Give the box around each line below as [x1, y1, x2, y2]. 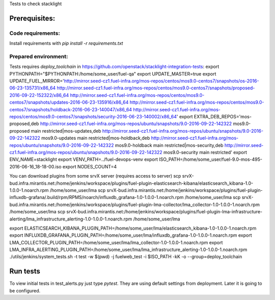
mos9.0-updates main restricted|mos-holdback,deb [41, 135, 150, 141]
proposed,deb [9, 120, 39, 127]
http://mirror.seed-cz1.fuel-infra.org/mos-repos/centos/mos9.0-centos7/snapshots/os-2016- [64, 78, 259, 84]
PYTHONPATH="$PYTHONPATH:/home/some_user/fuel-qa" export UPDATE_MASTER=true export [9, 70, 216, 77]
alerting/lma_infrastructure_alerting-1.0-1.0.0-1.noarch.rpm [9, 216, 132, 222]
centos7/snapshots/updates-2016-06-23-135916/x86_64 [9, 99, 129, 106]
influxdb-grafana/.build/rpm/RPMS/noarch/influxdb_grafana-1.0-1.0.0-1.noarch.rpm [9, 194, 184, 201]
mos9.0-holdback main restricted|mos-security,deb [115, 142, 224, 148]
